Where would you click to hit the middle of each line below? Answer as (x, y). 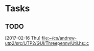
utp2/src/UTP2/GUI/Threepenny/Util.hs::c (47, 43)
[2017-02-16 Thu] (23, 38)
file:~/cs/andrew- (59, 38)
